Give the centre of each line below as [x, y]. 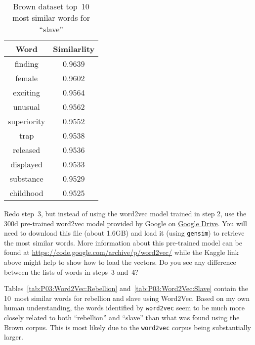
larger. [14, 337]
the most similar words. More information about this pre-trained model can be [123, 242]
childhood [26, 193]
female [27, 78]
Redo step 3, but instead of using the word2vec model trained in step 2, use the [125, 213]
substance [26, 178]
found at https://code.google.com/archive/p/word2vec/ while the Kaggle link [122, 252]
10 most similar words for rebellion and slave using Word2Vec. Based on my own [127, 298]
